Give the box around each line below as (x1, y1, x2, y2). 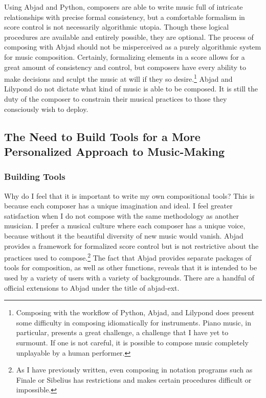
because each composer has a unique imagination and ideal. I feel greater (4, 200, 233, 211)
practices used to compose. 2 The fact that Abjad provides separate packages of (4, 251, 252, 263)
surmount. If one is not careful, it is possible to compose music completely (16, 337, 249, 347)
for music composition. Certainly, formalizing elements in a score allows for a (4, 51, 245, 62)
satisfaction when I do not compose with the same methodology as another (4, 210, 239, 221)
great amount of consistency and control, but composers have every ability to (4, 61, 246, 72)
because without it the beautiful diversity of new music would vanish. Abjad (4, 230, 243, 241)
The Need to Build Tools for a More (4, 128, 201, 144)
